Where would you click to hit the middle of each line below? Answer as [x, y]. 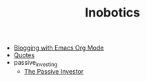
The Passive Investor [54, 71]
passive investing [35, 63]
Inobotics [112, 13]
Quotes [24, 55]
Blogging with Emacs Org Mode [59, 48]
